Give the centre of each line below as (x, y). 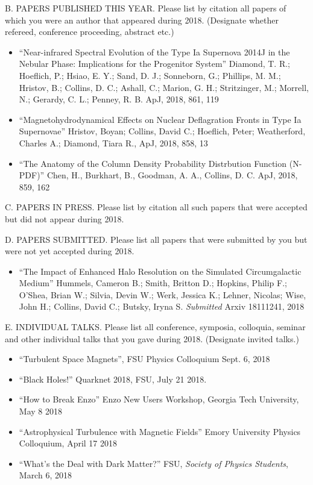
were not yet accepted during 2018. (70, 251)
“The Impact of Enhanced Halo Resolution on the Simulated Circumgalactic (160, 271)
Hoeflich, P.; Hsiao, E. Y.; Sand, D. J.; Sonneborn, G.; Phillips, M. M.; (150, 75)
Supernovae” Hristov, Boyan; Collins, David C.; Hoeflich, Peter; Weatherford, (162, 131)
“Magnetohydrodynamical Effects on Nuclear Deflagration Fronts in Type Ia (160, 119)
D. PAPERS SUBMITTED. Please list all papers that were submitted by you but (156, 239)
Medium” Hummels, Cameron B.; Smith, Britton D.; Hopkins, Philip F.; (153, 283)
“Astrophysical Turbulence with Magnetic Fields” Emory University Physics (160, 431)
